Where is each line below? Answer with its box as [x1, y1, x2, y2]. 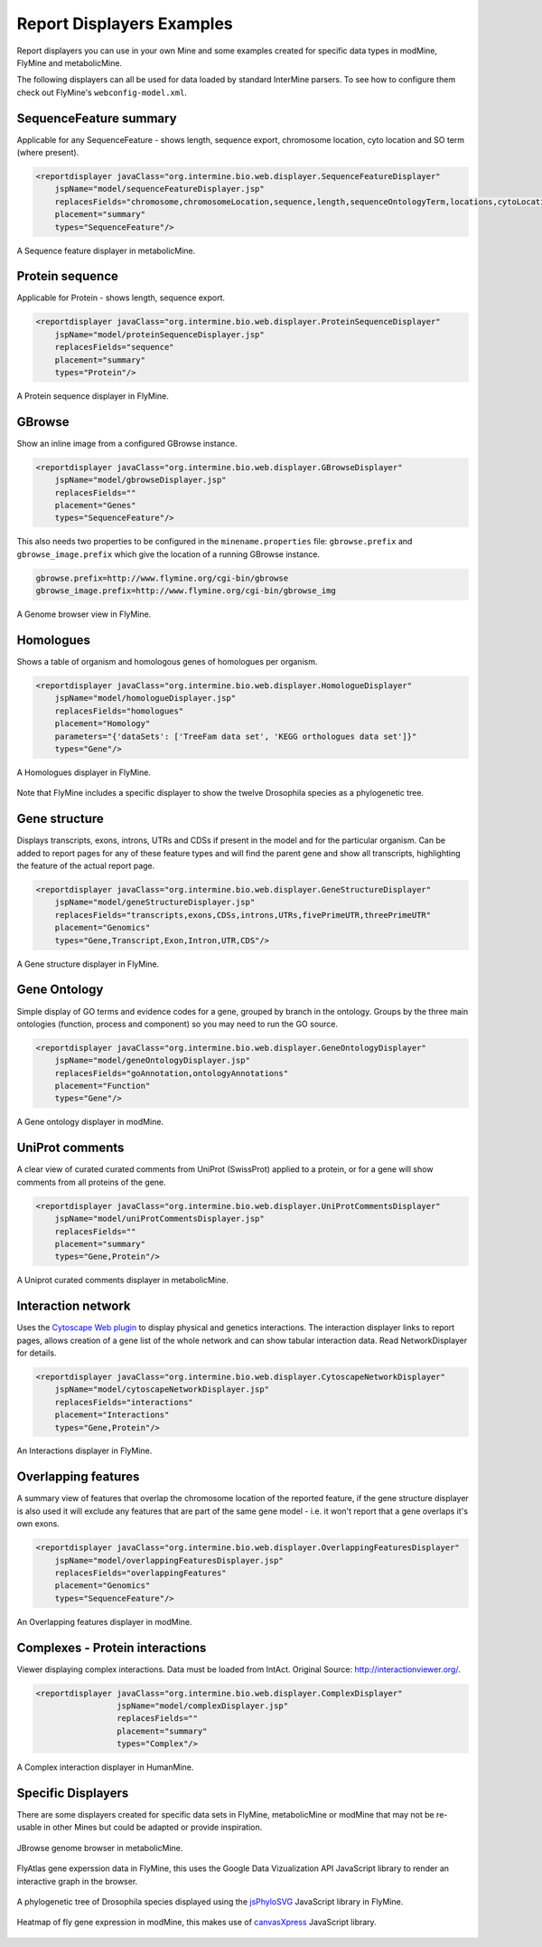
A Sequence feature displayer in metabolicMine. [16, 245, 196, 256]
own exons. [16, 1518, 61, 1529]
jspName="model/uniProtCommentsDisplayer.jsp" [54, 1214, 266, 1224]
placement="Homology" [54, 719, 151, 729]
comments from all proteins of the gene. [16, 1177, 166, 1187]
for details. [16, 1347, 57, 1358]
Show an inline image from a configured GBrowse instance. [16, 438, 238, 449]
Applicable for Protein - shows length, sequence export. [16, 292, 226, 303]
